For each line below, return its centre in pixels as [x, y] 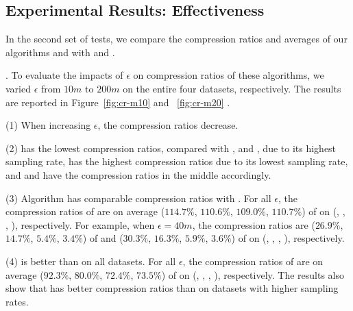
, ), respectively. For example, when [80, 224]
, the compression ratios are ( [254, 224]
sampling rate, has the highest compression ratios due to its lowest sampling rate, [177, 161]
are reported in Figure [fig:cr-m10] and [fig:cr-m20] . [118, 102]
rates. [17, 301]
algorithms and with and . [60, 52]
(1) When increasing [48, 125]
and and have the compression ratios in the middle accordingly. [138, 174]
